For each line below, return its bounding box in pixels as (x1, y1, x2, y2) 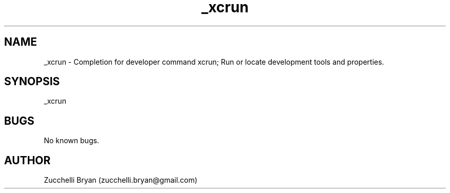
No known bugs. (44, 136, 99, 145)
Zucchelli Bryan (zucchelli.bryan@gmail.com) (44, 176, 198, 185)
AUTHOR (4, 153, 51, 167)
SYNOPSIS (4, 75, 60, 88)
